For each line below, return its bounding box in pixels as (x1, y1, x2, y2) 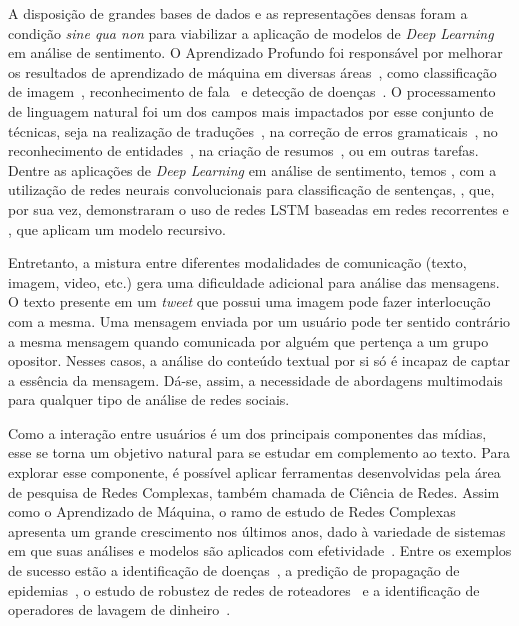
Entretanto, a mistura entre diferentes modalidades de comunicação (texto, (8, 252, 467, 273)
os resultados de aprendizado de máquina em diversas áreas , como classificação (8, 61, 497, 82)
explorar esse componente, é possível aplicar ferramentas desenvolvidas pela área (8, 462, 501, 483)
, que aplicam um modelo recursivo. (8, 218, 226, 239)
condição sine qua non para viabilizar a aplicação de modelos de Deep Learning (8, 22, 494, 43)
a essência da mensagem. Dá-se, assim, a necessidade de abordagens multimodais (8, 369, 503, 390)
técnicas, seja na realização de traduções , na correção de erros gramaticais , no (8, 120, 498, 141)
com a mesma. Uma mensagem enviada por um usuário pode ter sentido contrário (8, 310, 511, 331)
